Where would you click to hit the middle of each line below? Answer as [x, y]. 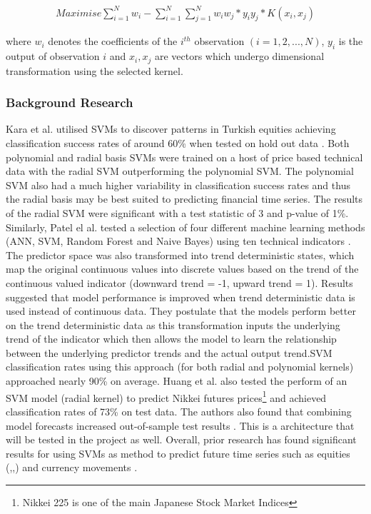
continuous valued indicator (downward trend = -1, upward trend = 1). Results [179, 282]
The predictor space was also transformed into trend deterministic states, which [180, 255]
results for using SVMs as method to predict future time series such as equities [178, 453]
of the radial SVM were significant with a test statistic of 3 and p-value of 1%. [177, 212]
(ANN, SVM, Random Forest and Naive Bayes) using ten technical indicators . [178, 241]
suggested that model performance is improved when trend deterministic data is [181, 297]
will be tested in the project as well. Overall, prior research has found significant [181, 439]
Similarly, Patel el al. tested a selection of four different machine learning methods [185, 227]
